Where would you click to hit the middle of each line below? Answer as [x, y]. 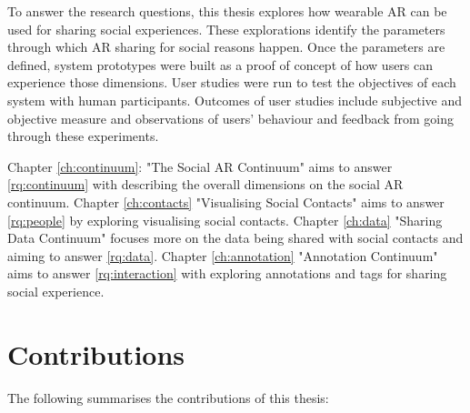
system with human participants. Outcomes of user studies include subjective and [235, 100]
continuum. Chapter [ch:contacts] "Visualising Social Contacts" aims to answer [226, 201]
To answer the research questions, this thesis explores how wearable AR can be [227, 11]
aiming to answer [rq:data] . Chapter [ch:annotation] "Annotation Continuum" [223, 255]
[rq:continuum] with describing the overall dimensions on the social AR [205, 184]
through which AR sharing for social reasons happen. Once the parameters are [226, 47]
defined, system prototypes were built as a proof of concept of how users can [220, 64]
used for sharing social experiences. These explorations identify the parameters [226, 29]
